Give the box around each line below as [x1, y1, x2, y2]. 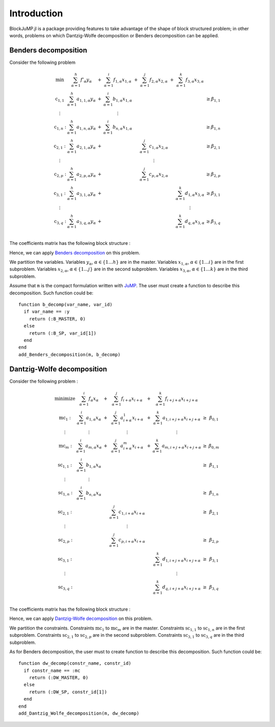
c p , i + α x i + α [118, 537, 145, 544]
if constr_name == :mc [23, 667, 80, 673]
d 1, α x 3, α [185, 190, 205, 197]
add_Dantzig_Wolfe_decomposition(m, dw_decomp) [18, 711, 140, 716]
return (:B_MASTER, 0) [29, 316, 86, 321]
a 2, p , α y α [76, 171, 96, 178]
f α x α [88, 395, 99, 403]
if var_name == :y [23, 309, 70, 315]
